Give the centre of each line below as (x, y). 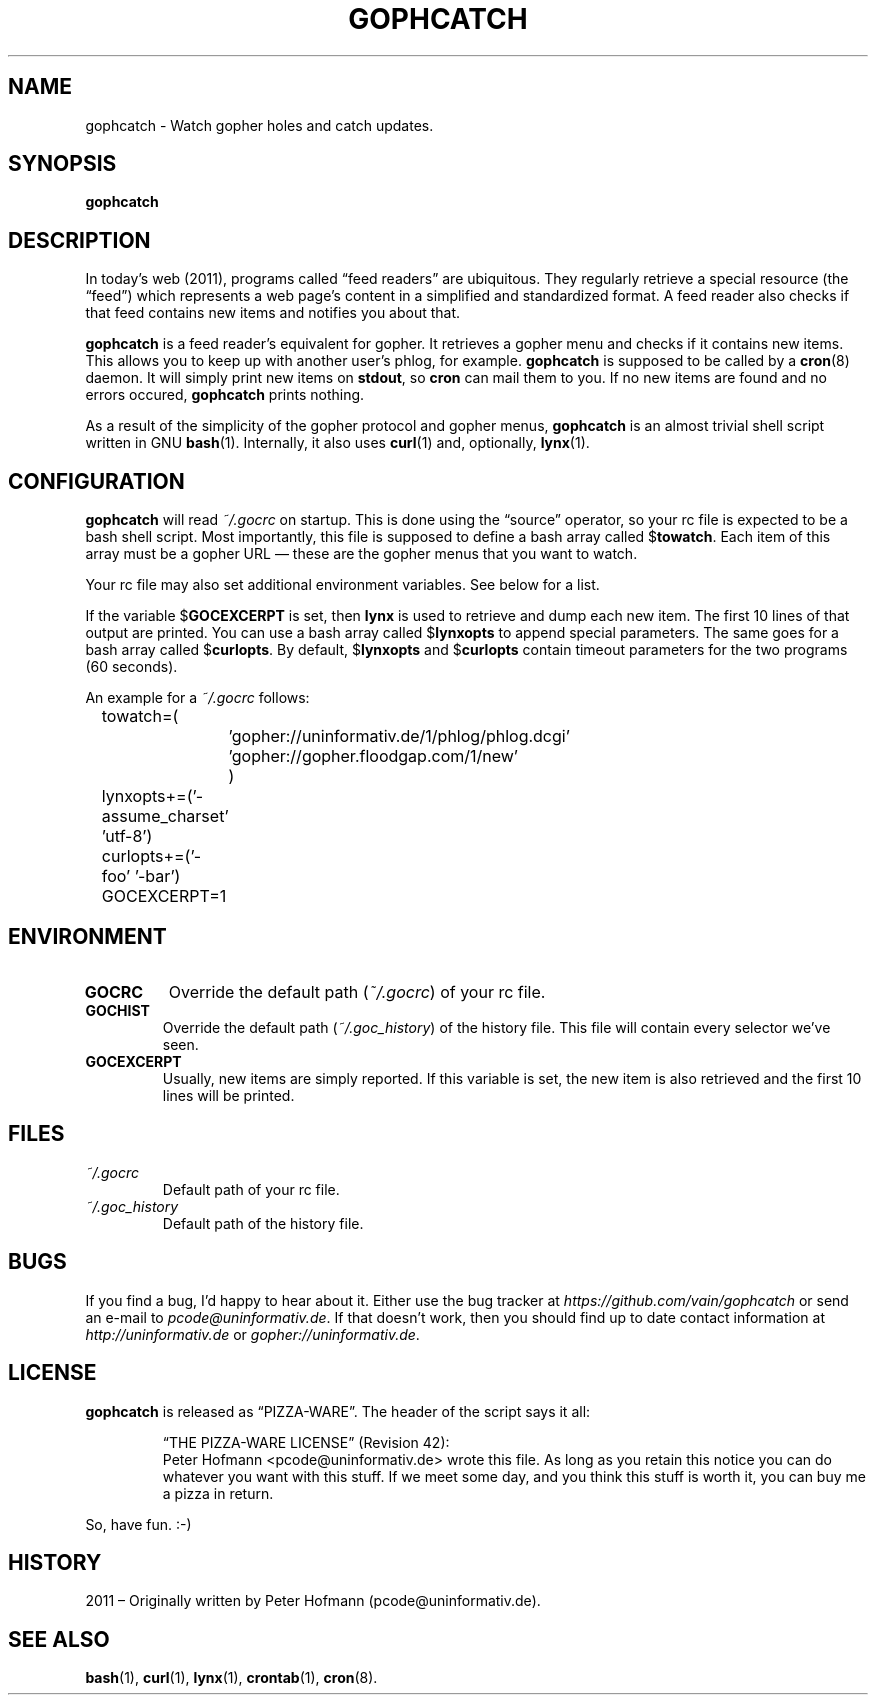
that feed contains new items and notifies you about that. (273, 313)
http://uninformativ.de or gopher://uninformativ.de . (252, 1334)
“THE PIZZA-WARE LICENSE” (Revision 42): (306, 1442)
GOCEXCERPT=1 (164, 896)
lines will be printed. (228, 1095)
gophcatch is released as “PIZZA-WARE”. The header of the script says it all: (338, 1411)
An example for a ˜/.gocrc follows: (197, 698)
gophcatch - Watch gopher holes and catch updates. (259, 125)
